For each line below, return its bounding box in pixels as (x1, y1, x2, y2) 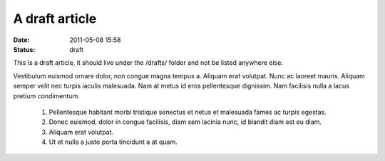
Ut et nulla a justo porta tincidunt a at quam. (48, 137, 178, 146)
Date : (13, 36, 30, 44)
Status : (13, 45, 36, 53)
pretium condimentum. (13, 91, 80, 100)
